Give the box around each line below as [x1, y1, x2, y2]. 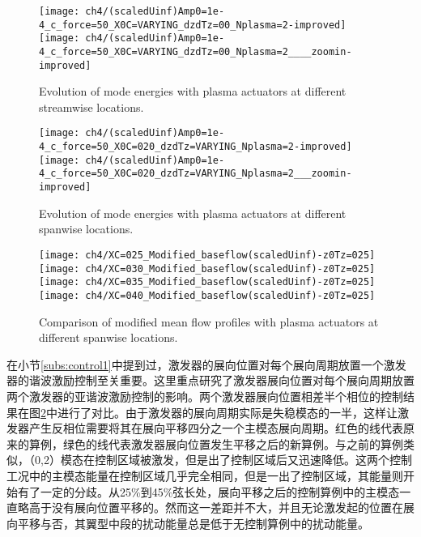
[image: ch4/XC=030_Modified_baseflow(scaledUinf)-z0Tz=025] [39, 262, 376, 275]
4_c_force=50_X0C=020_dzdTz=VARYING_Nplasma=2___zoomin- [39, 168, 352, 180]
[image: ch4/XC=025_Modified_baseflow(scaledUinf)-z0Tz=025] [39, 249, 376, 261]
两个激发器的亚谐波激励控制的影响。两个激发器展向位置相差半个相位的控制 [6, 387, 403, 404]
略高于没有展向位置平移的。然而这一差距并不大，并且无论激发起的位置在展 [17, 499, 415, 516]
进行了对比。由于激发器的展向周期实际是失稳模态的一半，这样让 [57, 403, 398, 420]
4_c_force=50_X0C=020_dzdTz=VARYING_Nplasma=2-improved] [39, 141, 352, 153]
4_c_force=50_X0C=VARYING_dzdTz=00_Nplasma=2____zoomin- [39, 45, 352, 58]
